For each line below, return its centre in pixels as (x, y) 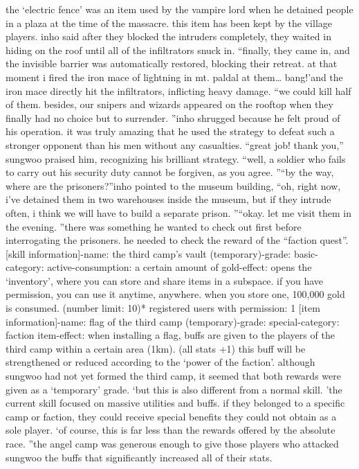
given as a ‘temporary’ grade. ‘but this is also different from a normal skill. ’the (174, 389)
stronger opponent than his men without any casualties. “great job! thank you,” (175, 144)
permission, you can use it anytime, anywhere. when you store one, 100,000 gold (175, 294)
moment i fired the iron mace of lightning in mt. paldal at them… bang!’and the (174, 77)
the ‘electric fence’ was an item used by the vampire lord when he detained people (179, 9)
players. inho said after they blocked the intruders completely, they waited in (168, 36)
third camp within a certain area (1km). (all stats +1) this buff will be (156, 348)
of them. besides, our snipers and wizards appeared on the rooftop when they (169, 104)
